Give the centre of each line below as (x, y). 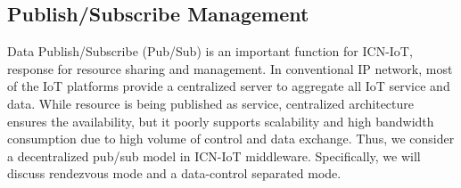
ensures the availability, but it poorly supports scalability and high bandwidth (221, 121)
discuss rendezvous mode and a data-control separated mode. (174, 173)
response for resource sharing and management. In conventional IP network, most (230, 68)
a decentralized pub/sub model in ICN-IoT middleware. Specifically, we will (214, 155)
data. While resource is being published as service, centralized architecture (210, 103)
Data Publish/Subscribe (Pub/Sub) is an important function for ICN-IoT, (210, 51)
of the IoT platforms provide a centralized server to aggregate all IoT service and (229, 86)
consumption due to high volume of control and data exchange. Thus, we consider (231, 139)
